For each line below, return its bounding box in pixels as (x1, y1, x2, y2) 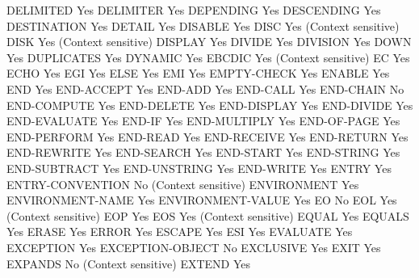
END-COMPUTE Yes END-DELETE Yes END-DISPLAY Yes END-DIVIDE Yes (6, 96, 413, 113)
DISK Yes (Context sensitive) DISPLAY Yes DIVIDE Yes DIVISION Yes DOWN (6, 33, 412, 50)
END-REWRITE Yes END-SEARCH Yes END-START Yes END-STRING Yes (6, 144, 400, 161)
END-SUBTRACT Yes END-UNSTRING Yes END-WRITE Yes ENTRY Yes (6, 159, 392, 176)
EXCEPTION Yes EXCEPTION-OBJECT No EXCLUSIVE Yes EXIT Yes (6, 238, 381, 255)
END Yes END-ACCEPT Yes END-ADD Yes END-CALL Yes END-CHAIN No (6, 80, 404, 97)
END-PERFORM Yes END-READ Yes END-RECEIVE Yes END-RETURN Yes (6, 128, 409, 145)
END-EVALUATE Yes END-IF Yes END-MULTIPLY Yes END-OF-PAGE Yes (6, 112, 400, 129)
